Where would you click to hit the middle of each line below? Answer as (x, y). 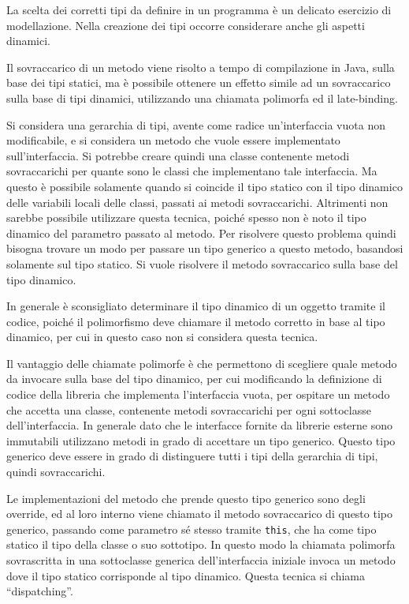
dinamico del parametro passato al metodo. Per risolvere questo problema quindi (201, 233)
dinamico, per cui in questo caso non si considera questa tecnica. (162, 337)
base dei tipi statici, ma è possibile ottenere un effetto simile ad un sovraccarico (199, 83)
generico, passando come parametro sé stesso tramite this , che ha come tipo (191, 529)
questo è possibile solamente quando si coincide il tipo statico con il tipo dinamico (204, 186)
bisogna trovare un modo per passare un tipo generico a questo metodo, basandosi (205, 248)
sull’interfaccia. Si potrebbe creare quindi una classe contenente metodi (178, 155)
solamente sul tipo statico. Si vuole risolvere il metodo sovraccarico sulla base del (202, 263)
